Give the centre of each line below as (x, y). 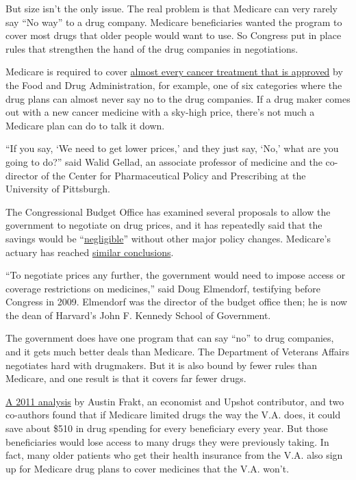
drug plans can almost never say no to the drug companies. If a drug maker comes (178, 98)
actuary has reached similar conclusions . (90, 252)
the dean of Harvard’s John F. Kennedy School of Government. (138, 315)
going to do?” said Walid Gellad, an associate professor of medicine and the (164, 161)
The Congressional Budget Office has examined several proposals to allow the (168, 211)
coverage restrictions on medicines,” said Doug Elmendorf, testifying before (163, 288)
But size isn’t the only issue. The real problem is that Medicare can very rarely (171, 8)
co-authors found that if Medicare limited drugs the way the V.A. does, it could (173, 415)
